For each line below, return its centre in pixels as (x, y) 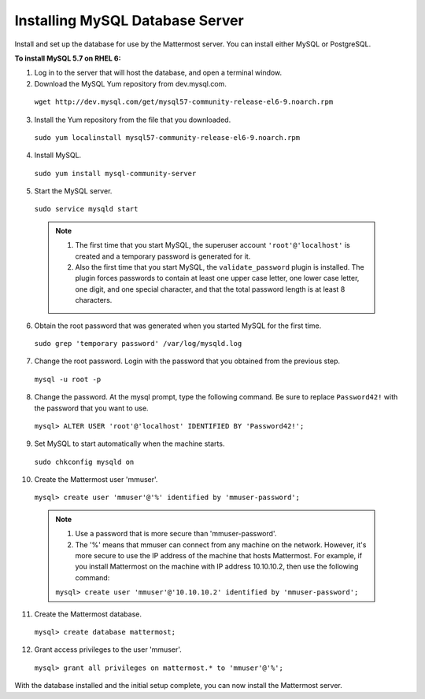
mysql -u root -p (68, 379)
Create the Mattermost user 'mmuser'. (96, 480)
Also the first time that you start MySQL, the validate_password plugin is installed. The (220, 267)
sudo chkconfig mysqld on (84, 462)
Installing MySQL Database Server (129, 20)
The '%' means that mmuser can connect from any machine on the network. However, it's (221, 544)
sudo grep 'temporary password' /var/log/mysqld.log (138, 343)
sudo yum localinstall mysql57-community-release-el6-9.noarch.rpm (167, 137)
